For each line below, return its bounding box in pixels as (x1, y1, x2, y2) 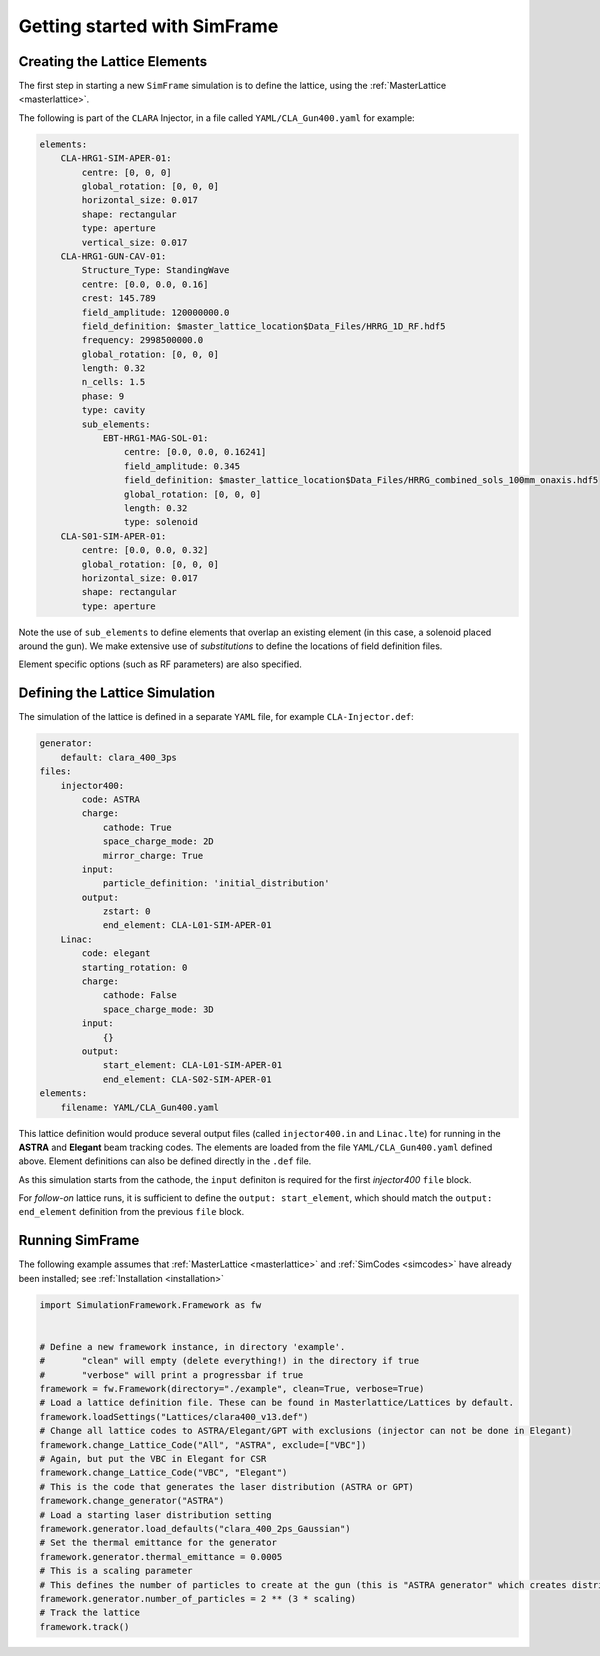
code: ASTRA (81, 793, 140, 805)
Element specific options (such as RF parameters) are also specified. (18, 658, 302, 670)
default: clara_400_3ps (60, 751, 177, 763)
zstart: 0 (102, 906, 151, 917)
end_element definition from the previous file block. (18, 1206, 245, 1218)
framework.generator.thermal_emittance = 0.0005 (39, 1551, 283, 1562)
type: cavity (81, 405, 146, 416)
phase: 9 (81, 390, 125, 402)
